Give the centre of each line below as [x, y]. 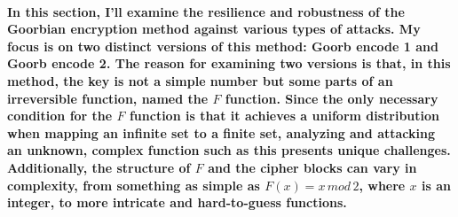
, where [382, 185]
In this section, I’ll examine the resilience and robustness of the [206, 11]
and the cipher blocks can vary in [312, 167]
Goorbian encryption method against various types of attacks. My [214, 29]
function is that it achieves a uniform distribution [284, 116]
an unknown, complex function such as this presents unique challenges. [229, 150]
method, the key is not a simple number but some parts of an [200, 80]
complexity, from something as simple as [134, 185]
